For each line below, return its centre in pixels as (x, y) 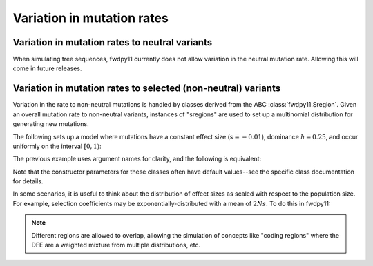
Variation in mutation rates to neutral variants (113, 42)
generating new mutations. (51, 124)
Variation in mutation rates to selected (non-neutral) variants (147, 89)
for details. (28, 181)
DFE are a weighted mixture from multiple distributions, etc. (116, 245)
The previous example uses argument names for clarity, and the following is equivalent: (137, 159)
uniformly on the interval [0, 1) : (57, 146)
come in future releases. (47, 68)
